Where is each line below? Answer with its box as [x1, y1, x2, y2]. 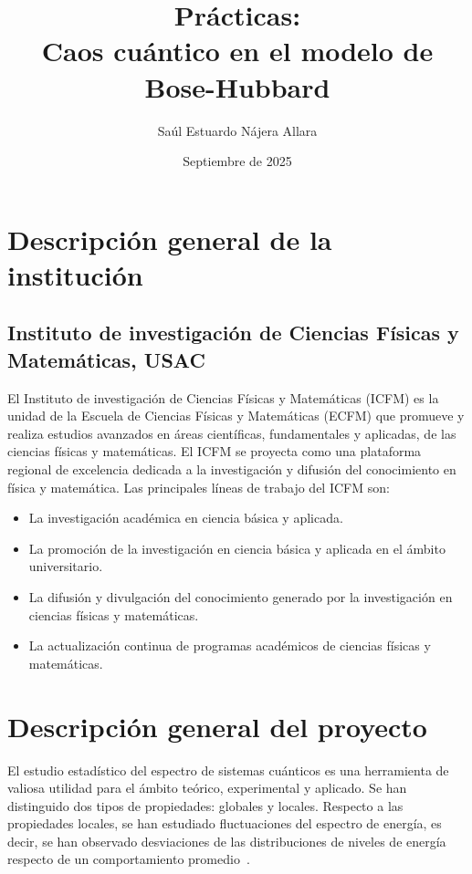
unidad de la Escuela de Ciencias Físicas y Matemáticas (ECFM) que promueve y [7, 406, 465, 425]
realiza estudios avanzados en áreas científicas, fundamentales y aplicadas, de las [7, 423, 456, 442]
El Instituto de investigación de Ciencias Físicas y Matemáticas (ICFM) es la [7, 388, 439, 407]
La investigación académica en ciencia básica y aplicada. [28, 508, 343, 527]
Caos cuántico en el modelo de [41, 32, 434, 69]
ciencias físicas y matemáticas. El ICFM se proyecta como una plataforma [7, 442, 422, 461]
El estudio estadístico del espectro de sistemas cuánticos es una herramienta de [7, 760, 449, 779]
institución [7, 255, 143, 293]
